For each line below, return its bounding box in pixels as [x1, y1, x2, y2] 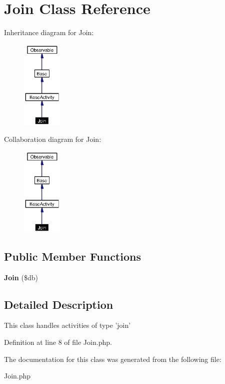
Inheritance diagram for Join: [4, 27, 94, 38]
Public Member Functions [4, 248, 141, 264]
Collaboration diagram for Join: [4, 134, 101, 144]
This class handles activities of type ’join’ [4, 320, 131, 330]
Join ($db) [4, 272, 38, 282]
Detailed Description [4, 296, 113, 312]
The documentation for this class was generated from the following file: [4, 353, 221, 364]
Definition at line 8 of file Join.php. [4, 336, 112, 347]
